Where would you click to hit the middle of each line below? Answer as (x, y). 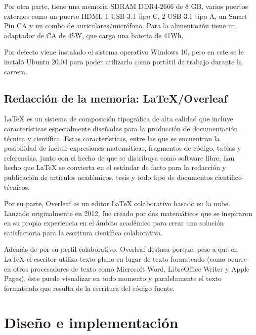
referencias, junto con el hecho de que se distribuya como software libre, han (119, 157)
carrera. (16, 71)
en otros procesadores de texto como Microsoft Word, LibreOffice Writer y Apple (127, 268)
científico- (230, 177)
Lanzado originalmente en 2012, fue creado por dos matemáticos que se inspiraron (128, 213)
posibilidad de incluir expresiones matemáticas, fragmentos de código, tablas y (123, 148)
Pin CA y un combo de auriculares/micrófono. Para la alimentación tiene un (120, 26)
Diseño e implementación (91, 322)
